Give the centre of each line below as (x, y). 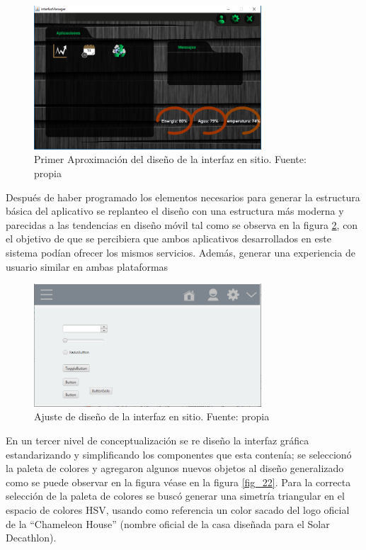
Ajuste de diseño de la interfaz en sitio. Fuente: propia (152, 416)
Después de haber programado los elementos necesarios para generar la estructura (183, 197)
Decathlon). (31, 538)
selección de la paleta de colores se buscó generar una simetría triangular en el (175, 496)
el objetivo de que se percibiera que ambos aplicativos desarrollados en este (168, 238)
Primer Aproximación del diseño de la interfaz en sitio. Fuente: (170, 159)
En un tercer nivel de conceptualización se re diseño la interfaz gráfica (158, 440)
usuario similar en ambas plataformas (87, 266)
